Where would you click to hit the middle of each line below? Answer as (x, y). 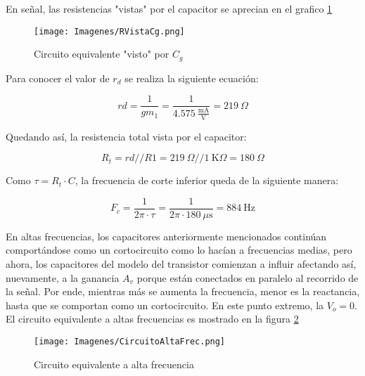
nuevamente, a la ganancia (63, 277)
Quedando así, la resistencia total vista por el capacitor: (126, 136)
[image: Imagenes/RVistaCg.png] (109, 31)
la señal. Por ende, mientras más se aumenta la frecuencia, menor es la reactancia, (183, 291)
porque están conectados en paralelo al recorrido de (248, 277)
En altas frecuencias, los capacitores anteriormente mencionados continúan (166, 236)
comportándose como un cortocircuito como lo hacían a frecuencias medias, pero (179, 250)
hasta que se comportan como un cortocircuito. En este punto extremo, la (165, 305)
